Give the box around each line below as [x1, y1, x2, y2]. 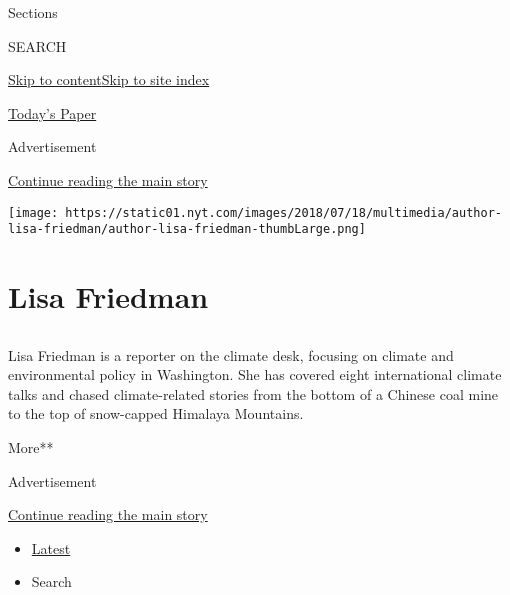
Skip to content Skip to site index [8, 69, 210, 90]
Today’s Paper [8, 102, 97, 123]
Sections [8, 2, 58, 22]
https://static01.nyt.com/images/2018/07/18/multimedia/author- [65, 205, 502, 220]
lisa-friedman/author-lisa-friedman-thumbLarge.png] [8, 222, 366, 237]
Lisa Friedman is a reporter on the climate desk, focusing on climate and [8, 344, 454, 365]
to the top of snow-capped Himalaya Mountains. [8, 403, 304, 424]
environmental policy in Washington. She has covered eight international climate [8, 364, 502, 385]
